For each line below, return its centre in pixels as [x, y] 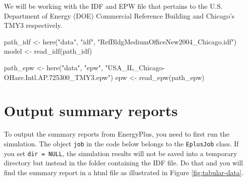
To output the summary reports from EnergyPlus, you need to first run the [117, 134]
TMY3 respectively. [33, 25]
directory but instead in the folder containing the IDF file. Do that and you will [123, 163]
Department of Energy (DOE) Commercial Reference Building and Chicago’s [119, 15]
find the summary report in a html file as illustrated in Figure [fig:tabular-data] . [124, 172]
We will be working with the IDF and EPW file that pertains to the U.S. [113, 6]
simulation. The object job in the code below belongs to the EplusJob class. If [121, 143]
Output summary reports [91, 111]
